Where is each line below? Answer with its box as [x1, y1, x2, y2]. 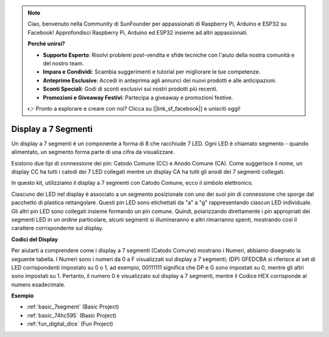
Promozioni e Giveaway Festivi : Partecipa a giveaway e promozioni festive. [43, 94, 233, 101]
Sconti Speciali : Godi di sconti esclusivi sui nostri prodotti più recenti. [43, 85, 218, 92]
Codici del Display [11, 235, 58, 243]
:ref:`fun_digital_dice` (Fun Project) [26, 320, 113, 328]
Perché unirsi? [27, 40, 65, 47]
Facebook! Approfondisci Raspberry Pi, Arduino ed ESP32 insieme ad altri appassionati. [27, 29, 248, 36]
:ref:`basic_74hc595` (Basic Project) [26, 311, 117, 319]
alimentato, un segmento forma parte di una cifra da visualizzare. [11, 148, 175, 156]
